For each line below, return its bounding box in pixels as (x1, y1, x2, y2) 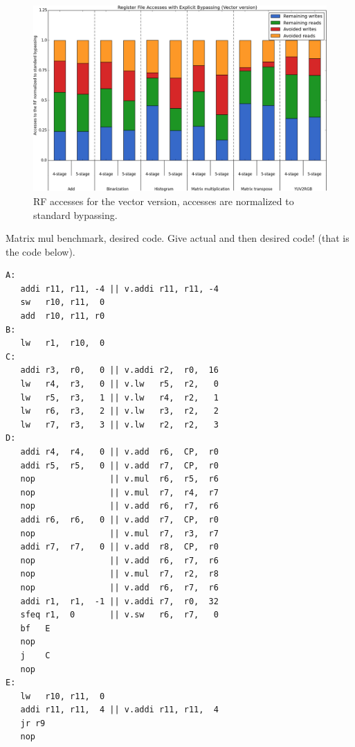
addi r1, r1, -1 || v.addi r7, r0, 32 (20, 596, 219, 606)
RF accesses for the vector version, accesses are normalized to (33, 193, 294, 208)
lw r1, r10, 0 (20, 338, 105, 349)
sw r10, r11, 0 (20, 297, 105, 308)
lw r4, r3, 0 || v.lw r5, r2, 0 (20, 379, 219, 389)
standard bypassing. (33, 207, 118, 222)
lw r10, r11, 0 (20, 691, 105, 701)
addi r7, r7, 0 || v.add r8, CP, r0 (20, 542, 219, 552)
